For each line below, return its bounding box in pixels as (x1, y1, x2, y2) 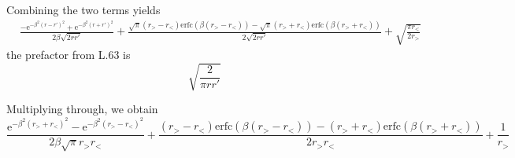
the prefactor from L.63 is (6, 46, 131, 63)
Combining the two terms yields (6, 2, 161, 17)
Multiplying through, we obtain (6, 101, 158, 117)
